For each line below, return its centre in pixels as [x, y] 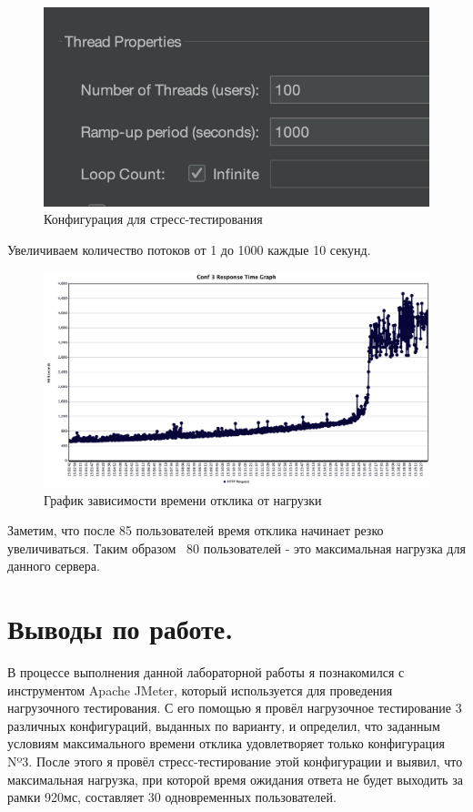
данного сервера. [54, 566]
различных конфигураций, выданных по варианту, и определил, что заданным [224, 725]
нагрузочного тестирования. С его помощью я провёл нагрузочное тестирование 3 [235, 708]
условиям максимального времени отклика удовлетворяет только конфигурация [226, 743]
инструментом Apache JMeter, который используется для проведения [200, 690]
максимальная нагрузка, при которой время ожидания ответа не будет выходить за [235, 779]
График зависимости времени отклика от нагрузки [183, 499]
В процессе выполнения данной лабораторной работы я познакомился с [206, 672]
